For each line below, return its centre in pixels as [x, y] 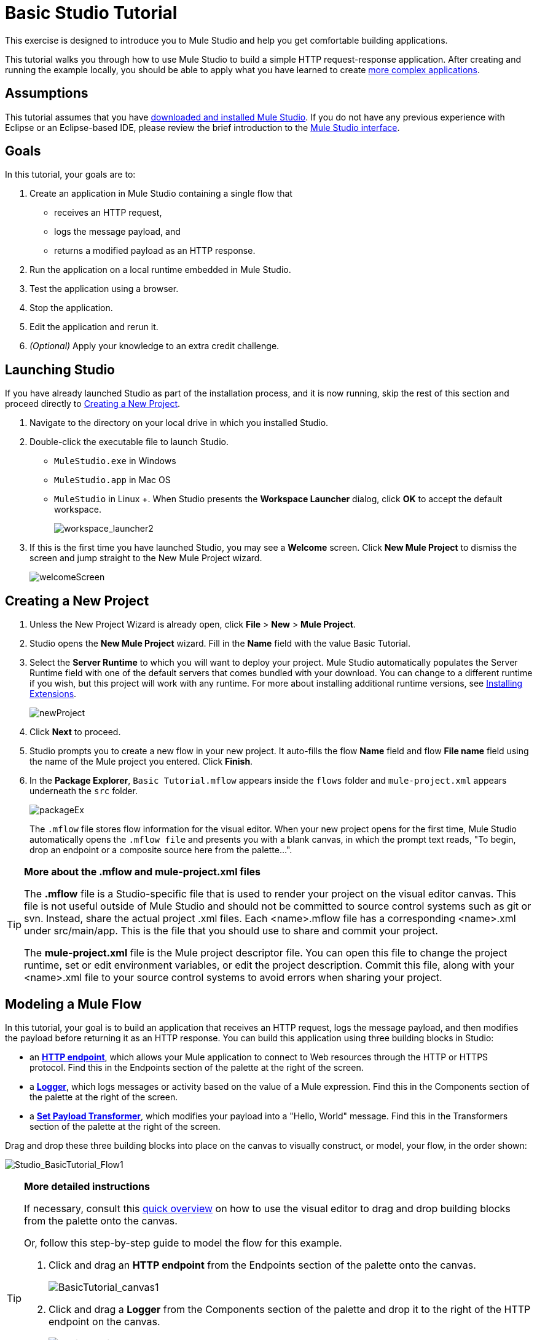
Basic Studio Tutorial [91, 13]
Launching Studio [60, 369]
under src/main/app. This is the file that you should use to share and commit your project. [231, 931]
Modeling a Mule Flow [73, 1004]
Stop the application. [71, 308]
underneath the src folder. [84, 791]
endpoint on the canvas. [104, 1321]
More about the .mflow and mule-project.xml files [142, 872]
